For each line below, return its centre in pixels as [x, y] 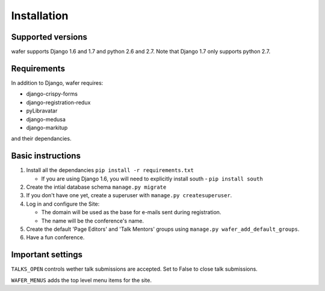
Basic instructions [46, 156]
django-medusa [46, 119]
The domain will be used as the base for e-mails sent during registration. [131, 212]
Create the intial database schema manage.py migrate [96, 187]
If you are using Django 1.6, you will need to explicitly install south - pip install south [152, 179]
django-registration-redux [58, 102]
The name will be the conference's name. [93, 221]
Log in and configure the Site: [63, 204]
